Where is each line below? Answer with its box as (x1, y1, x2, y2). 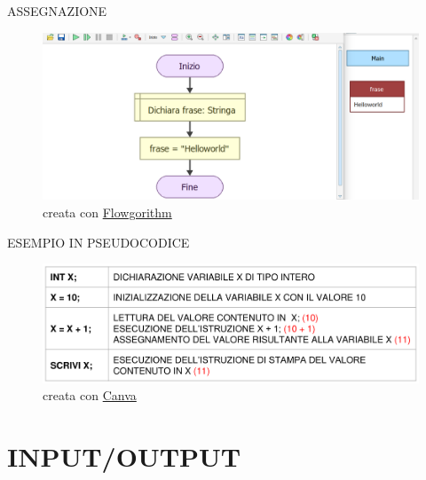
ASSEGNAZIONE (7, 2, 107, 20)
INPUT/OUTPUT (7, 438, 241, 475)
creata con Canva (43, 386, 137, 405)
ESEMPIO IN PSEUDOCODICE (7, 232, 190, 251)
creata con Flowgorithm (43, 203, 172, 221)
